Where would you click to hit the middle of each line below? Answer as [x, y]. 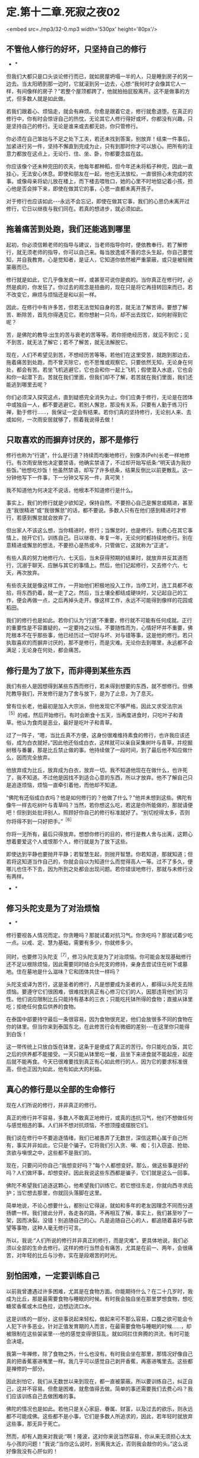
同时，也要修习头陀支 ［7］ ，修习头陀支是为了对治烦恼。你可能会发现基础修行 [99, 956]
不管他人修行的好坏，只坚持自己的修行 [76, 49]
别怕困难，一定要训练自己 [53, 1276]
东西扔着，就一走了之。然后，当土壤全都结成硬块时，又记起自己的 [102, 593]
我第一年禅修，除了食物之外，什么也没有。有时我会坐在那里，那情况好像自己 [99, 1353]
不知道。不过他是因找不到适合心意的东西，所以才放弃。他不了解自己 [105, 777]
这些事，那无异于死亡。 [35, 1423]
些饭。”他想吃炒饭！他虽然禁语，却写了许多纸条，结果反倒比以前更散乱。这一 [99, 470]
